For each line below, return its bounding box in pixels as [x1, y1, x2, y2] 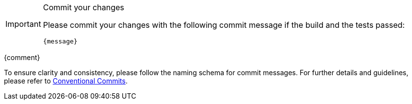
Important [5, 19, 41, 29]
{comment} [4, 53, 40, 62]
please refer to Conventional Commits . [4, 77, 128, 85]
